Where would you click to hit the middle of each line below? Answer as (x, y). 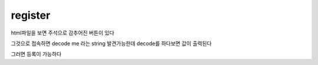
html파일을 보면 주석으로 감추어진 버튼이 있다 (63, 33)
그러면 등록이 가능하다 (36, 54)
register (31, 15)
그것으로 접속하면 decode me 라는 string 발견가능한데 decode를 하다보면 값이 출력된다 (111, 43)
